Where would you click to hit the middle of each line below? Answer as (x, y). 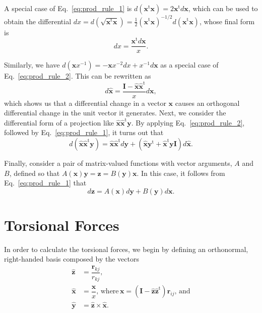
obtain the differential (38, 21)
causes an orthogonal (207, 103)
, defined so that (35, 173)
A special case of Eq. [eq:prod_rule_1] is (68, 8)
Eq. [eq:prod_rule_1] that (45, 183)
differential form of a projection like (59, 122)
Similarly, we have (32, 65)
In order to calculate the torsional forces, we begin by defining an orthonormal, (126, 249)
